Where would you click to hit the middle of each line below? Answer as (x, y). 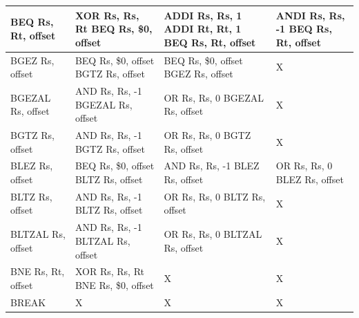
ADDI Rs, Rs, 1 (203, 15)
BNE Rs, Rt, (38, 271)
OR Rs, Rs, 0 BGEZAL (214, 97)
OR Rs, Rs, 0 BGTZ (207, 135)
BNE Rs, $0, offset (114, 284)
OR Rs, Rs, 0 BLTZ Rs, (215, 196)
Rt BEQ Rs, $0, (114, 29)
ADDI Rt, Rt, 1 (203, 29)
